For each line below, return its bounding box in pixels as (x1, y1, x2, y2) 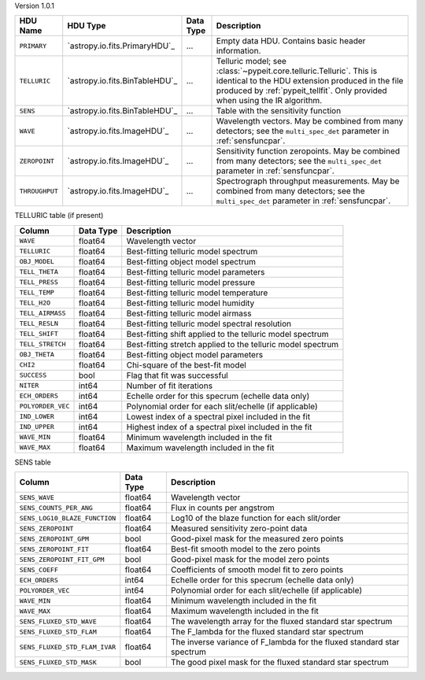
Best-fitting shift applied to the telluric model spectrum (126, 328, 330, 339)
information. (216, 46, 261, 57)
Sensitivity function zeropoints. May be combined (216, 146, 401, 157)
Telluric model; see (216, 56, 287, 67)
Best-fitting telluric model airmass (126, 308, 252, 319)
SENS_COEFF (19, 565, 59, 574)
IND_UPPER (19, 423, 55, 431)
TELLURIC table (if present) (14, 211, 104, 220)
